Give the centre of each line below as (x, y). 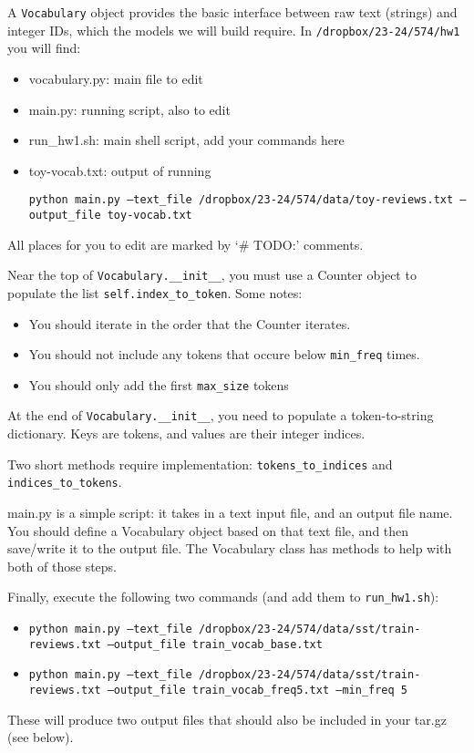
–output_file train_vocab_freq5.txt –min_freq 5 (258, 690)
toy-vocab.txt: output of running (120, 170)
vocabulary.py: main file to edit (116, 78)
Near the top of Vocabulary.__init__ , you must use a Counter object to (212, 275)
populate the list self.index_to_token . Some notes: (155, 292)
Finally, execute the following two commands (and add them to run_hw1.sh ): (223, 597)
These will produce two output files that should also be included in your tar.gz (227, 719)
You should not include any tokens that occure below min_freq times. (224, 354)
